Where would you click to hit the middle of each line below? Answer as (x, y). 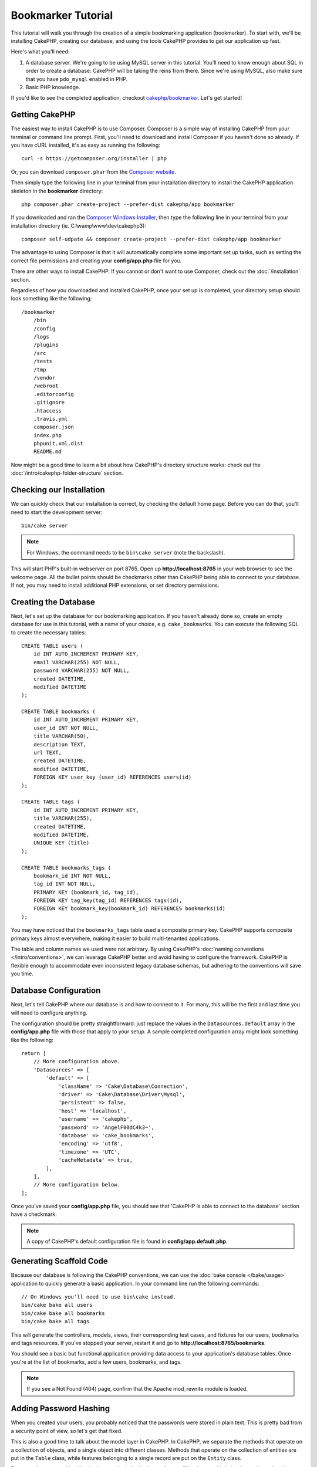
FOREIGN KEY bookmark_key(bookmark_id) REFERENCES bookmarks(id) (129, 909)
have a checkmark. (34, 1214)
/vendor (44, 378)
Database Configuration (56, 991)
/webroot (46, 386)
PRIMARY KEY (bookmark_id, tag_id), (86, 892)
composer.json (54, 427)
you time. (22, 974)
